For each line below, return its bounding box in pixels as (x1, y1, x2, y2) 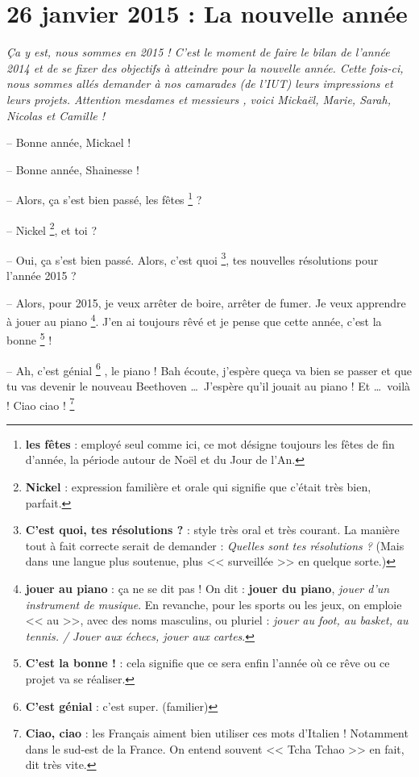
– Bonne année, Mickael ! (6, 134, 131, 151)
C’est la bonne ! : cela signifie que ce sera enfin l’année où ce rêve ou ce (25, 654, 390, 671)
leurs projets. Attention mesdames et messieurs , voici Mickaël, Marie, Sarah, (6, 90, 391, 107)
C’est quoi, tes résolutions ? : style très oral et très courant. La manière (25, 521, 400, 538)
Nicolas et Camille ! (6, 107, 106, 123)
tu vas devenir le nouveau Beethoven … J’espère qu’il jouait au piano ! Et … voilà (6, 377, 411, 394)
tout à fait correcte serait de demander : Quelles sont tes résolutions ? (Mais (25, 537, 404, 554)
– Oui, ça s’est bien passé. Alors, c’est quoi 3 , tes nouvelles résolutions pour (6, 249, 379, 268)
